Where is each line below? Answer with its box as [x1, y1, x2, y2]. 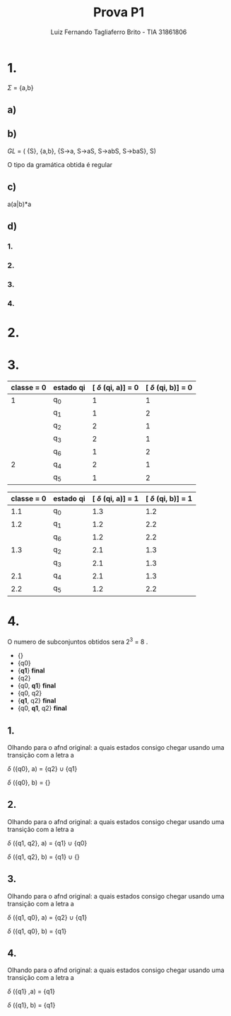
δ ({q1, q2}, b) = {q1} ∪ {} [7, 852, 80, 861]
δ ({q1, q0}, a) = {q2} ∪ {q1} [7, 913, 88, 921]
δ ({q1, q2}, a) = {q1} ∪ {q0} [7, 838, 88, 847]
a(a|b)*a [7, 200, 32, 208]
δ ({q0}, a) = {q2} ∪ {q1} [7, 764, 78, 772]
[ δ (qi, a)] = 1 [92, 493, 139, 503]
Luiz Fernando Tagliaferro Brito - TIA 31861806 [50, 28, 187, 36]
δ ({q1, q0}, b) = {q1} [7, 927, 67, 935]
